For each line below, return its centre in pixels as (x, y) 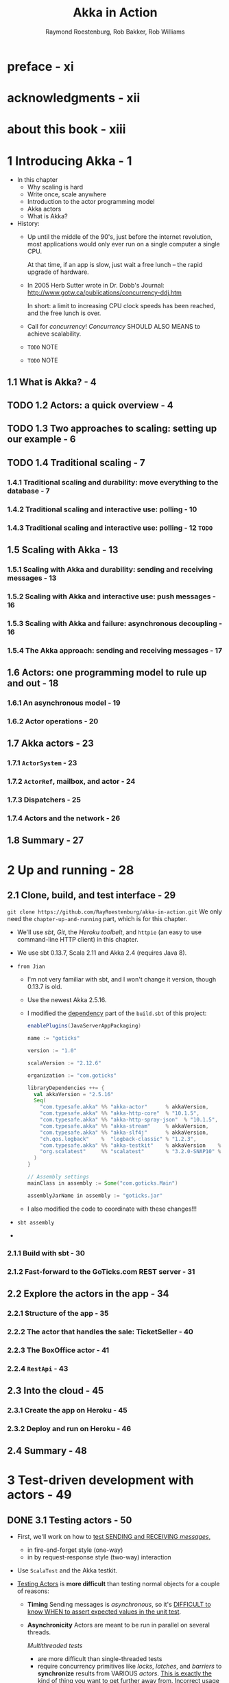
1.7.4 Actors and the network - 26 (64, 818)
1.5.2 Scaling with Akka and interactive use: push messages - (111, 596)
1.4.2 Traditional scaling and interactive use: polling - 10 (102, 509)
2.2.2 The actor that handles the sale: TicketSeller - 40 (100, 1332)
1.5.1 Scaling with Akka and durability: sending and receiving (110, 569)
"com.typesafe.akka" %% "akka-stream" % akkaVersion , (124, 1126)
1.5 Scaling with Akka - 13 (63, 549)
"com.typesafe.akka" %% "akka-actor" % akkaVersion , (124, 1107)
